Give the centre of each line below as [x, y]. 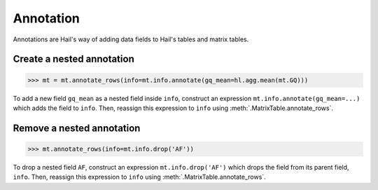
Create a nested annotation [73, 59]
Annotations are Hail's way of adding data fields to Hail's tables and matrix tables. [131, 39]
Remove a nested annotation [77, 128]
